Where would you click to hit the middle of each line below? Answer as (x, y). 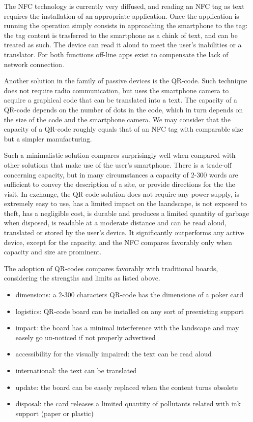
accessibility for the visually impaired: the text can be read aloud (113, 354)
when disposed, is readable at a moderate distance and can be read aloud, (115, 223)
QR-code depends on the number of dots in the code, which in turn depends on (124, 109)
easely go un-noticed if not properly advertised (85, 337)
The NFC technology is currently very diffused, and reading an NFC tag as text (124, 6)
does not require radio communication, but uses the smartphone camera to (116, 90)
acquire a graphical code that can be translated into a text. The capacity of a (121, 100)
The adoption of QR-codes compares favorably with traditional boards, (111, 268)
